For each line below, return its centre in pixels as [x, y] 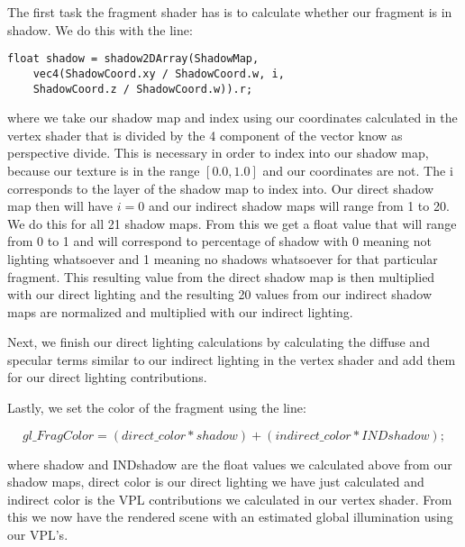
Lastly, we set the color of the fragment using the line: [157, 408]
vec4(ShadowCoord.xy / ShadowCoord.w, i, [159, 73]
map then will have [60, 206]
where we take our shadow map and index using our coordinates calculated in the [232, 118]
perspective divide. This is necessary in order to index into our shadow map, [218, 153]
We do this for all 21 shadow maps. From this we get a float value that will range [232, 223]
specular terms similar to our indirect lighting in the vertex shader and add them [232, 359]
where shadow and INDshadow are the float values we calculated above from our [230, 464]
